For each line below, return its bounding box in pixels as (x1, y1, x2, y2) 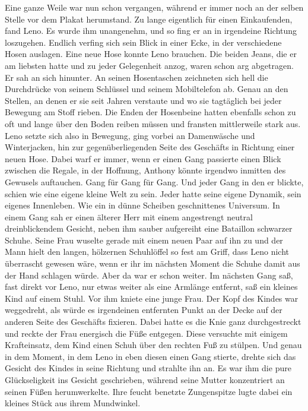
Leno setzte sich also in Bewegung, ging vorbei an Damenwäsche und (5, 129, 255, 141)
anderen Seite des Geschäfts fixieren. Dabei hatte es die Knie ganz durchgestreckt (5, 315, 301, 328)
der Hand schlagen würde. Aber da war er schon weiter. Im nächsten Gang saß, (5, 268, 293, 281)
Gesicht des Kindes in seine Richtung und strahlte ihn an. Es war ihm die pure (5, 362, 291, 374)
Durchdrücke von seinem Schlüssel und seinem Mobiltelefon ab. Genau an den (5, 83, 288, 95)
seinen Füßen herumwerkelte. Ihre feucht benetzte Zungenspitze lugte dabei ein (5, 385, 293, 397)
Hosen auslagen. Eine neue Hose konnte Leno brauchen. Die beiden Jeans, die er (5, 48, 297, 60)
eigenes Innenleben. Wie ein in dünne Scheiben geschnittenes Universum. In (5, 199, 280, 211)
